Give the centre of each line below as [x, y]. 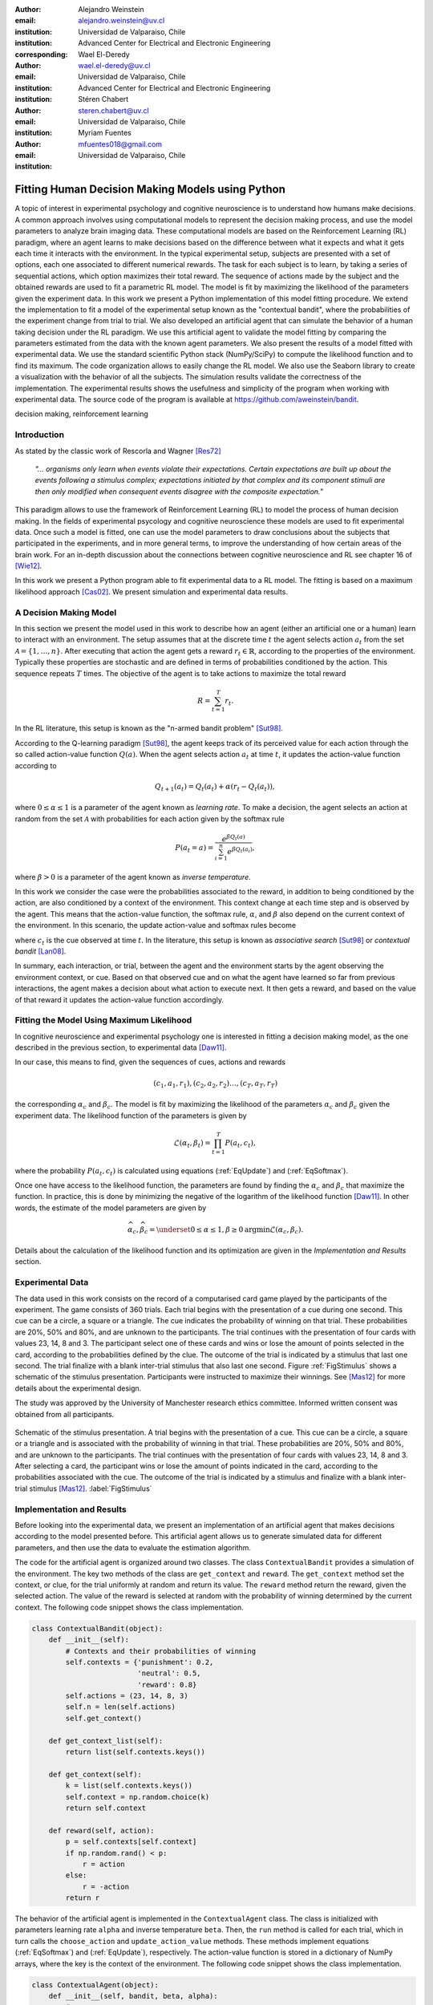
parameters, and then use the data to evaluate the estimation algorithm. [133, 1547]
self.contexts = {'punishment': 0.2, [140, 1662]
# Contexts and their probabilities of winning [161, 1651]
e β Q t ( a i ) [240, 851]
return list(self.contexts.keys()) [136, 1752]
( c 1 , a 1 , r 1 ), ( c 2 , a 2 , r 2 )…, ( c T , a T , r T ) [216, 1084]
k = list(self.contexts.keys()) [129, 1786]
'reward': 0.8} [167, 1685]
